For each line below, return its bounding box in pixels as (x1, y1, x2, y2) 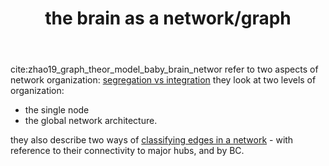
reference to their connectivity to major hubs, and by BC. (10, 145, 245, 157)
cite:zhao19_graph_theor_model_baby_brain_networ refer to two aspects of (10, 63, 319, 76)
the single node (24, 104, 90, 116)
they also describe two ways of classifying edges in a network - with (10, 134, 294, 146)
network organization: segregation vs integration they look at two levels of (10, 74, 317, 86)
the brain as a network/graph (44, 7, 292, 30)
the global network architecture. (24, 115, 158, 127)
